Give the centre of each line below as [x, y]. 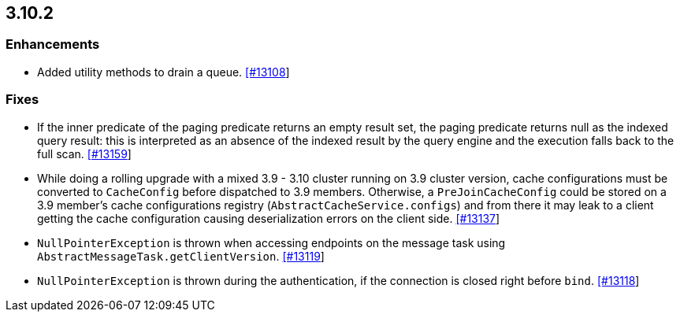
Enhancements [53, 44]
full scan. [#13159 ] [84, 153]
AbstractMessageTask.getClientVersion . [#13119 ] [181, 256]
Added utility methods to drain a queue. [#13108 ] [163, 72]
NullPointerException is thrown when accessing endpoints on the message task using [271, 242]
